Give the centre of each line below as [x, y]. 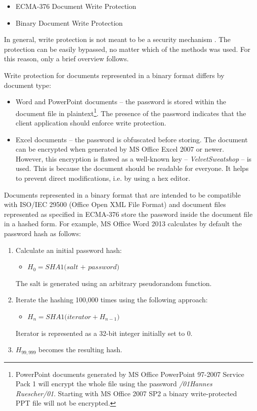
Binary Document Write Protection [69, 22]
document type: [28, 85]
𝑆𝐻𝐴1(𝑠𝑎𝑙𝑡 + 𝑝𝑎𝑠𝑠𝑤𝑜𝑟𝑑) [82, 267]
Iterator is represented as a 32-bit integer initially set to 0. [104, 333]
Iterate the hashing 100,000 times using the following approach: [112, 300]
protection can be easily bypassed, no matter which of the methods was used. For [127, 49]
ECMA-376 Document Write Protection [76, 6]
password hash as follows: [43, 233]
